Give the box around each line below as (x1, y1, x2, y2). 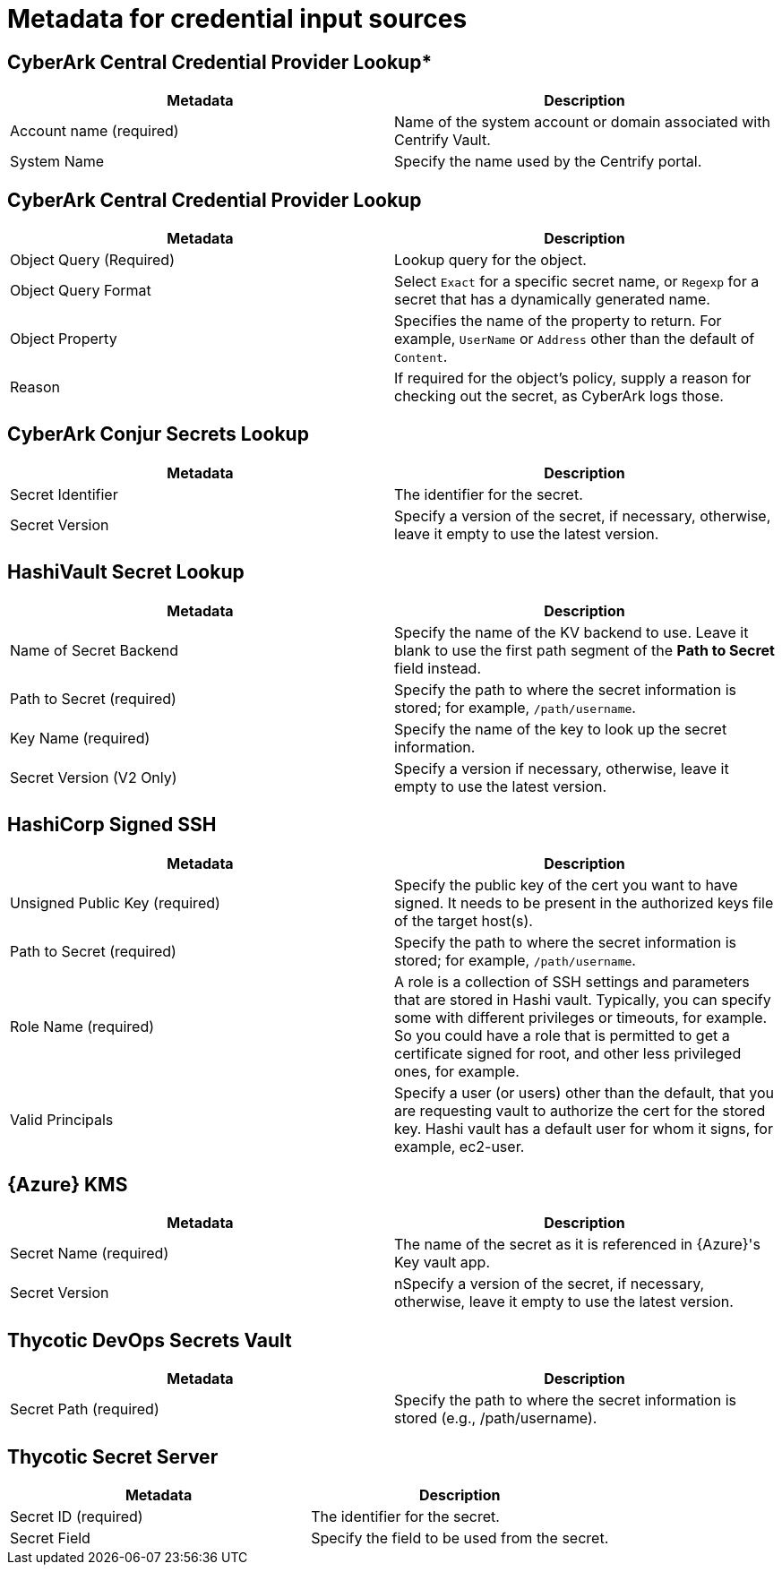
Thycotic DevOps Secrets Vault (7, 1328, 292, 1352)
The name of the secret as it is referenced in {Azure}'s (394, 1235, 761, 1254)
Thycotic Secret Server (7, 1445, 219, 1468)
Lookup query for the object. (394, 251, 587, 270)
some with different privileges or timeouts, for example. (394, 1008, 768, 1027)
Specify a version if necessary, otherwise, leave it (394, 759, 729, 777)
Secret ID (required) (10, 1508, 143, 1526)
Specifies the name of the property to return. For (394, 312, 722, 331)
